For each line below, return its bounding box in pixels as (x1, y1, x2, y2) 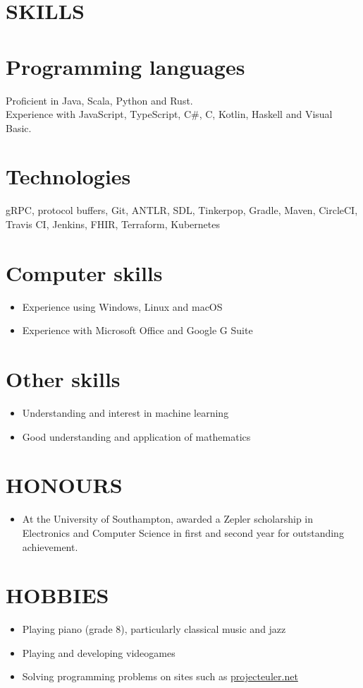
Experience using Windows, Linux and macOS (22, 299, 223, 314)
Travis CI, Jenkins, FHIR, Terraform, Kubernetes (6, 217, 220, 231)
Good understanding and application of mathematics (22, 429, 251, 444)
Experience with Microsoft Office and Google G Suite (22, 323, 253, 338)
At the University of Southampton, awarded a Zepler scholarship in (22, 511, 314, 526)
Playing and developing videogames (22, 645, 176, 660)
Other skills (6, 364, 121, 393)
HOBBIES (6, 581, 109, 610)
